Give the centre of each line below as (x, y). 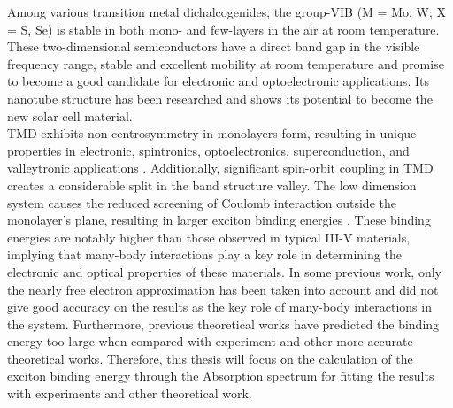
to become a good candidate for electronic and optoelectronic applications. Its (219, 81)
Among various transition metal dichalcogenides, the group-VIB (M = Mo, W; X (226, 12)
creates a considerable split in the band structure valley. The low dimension (212, 185)
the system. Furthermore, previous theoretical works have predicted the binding (223, 323)
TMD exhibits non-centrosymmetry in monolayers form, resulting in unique (212, 133)
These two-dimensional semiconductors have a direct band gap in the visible (214, 46)
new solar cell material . (70, 115)
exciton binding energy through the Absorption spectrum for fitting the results (221, 376)
